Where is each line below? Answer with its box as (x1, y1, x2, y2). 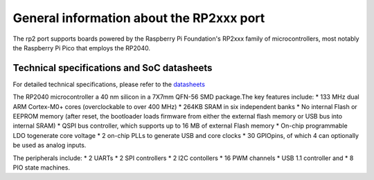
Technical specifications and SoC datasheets (12, 62, 213, 74)
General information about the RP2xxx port (12, 10, 265, 26)
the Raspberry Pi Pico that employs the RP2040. (12, 43, 150, 52)
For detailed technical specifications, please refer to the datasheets (12, 80, 206, 88)
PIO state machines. (12, 163, 71, 172)
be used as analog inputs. (12, 141, 87, 150)
